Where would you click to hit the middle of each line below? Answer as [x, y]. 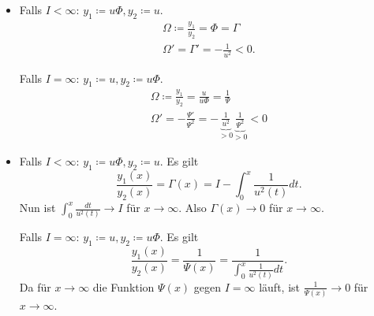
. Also [193, 208]
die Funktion [123, 286]
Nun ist [37, 208]
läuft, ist [279, 286]
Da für [35, 286]
